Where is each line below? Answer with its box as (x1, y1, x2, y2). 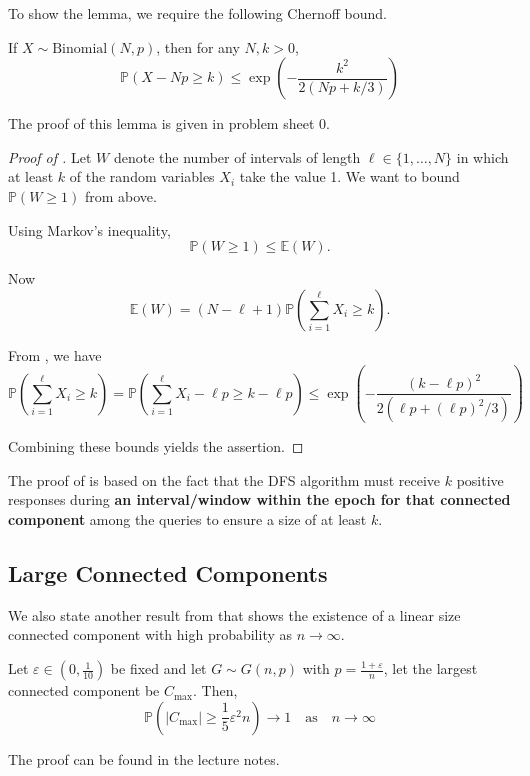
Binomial (52, 41, 108, 56)
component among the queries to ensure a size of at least (8, 509, 367, 530)
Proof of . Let (8, 146, 92, 167)
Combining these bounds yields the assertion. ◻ (8, 436, 304, 457)
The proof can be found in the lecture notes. (8, 748, 280, 769)
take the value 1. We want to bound (239, 166, 460, 187)
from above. (84, 185, 157, 206)
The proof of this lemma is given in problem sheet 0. (8, 113, 330, 134)
